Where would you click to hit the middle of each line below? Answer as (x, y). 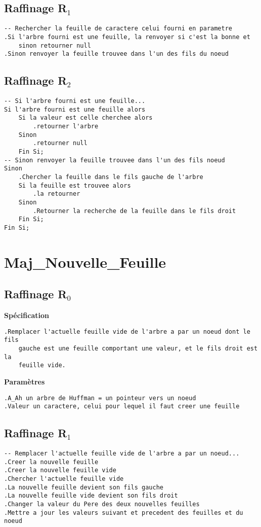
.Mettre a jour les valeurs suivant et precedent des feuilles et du (124, 513)
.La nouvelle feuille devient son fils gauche (84, 487)
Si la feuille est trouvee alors (75, 185)
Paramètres (25, 381)
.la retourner (57, 194)
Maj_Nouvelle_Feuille (85, 261)
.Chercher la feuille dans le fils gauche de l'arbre (111, 177)
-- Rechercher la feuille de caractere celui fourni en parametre (118, 29)
